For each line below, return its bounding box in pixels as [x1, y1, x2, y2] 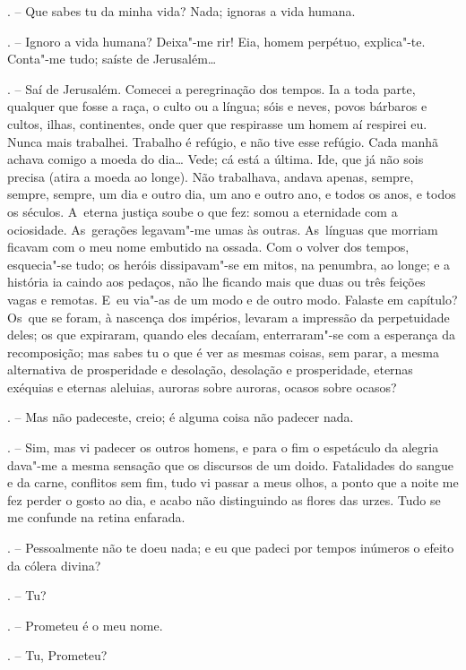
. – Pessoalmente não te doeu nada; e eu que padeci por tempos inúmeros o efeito [7, 538, 454, 557]
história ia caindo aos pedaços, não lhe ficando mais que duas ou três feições [7, 272, 426, 291]
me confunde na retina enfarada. [7, 508, 186, 527]
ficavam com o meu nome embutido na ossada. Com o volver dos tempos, [7, 237, 410, 256]
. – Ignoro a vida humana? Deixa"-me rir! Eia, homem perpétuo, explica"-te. [7, 31, 426, 50]
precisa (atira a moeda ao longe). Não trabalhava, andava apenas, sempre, [7, 167, 414, 185]
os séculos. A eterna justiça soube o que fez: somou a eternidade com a [7, 202, 398, 220]
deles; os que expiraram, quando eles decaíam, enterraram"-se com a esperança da [7, 325, 456, 344]
